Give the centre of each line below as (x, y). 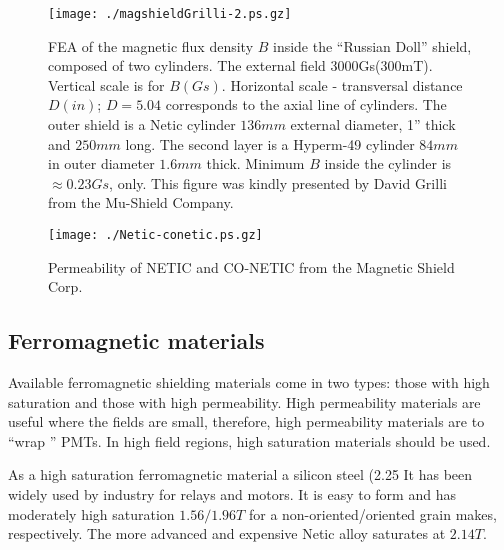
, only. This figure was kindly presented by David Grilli (278, 182)
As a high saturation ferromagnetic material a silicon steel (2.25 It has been (240, 474)
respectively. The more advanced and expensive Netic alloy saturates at (227, 533)
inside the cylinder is (388, 163)
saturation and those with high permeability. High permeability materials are (244, 401)
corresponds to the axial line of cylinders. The (306, 104)
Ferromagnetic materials (136, 340)
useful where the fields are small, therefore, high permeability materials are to (246, 421)
